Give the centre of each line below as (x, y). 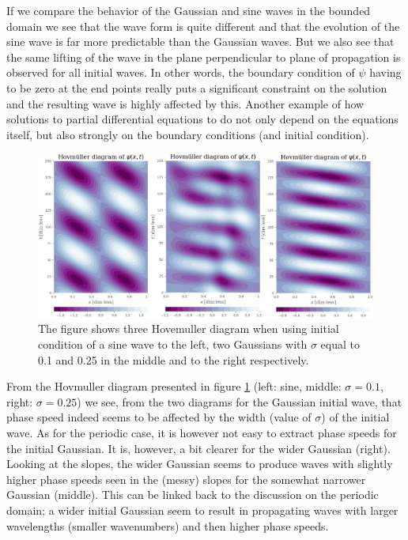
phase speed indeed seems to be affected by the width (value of (159, 417)
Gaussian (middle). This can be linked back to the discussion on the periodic (193, 495)
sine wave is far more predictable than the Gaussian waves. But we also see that (200, 42)
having (385, 72)
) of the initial (355, 417)
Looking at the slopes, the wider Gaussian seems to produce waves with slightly (200, 464)
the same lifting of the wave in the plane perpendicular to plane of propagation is (204, 57)
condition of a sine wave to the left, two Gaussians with (173, 344)
